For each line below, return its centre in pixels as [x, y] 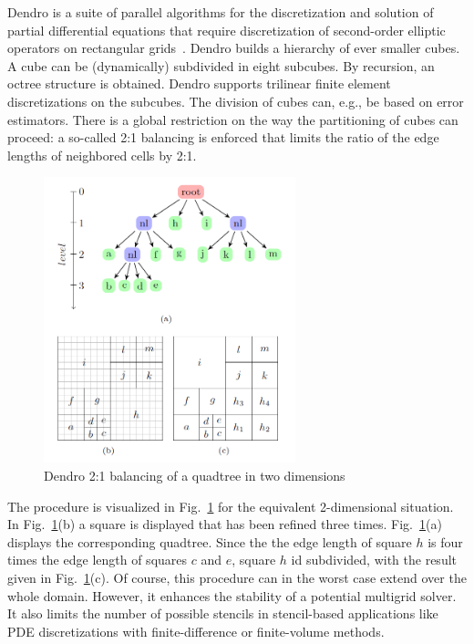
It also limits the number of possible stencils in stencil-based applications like [223, 613]
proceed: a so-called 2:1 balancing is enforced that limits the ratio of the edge [223, 137]
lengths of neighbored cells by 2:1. [102, 155]
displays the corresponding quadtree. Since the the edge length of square [210, 541]
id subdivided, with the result [374, 560]
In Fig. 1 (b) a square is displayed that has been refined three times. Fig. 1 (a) [225, 524]
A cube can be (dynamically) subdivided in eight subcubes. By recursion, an [221, 65]
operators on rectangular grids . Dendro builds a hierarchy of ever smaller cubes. [234, 48]
